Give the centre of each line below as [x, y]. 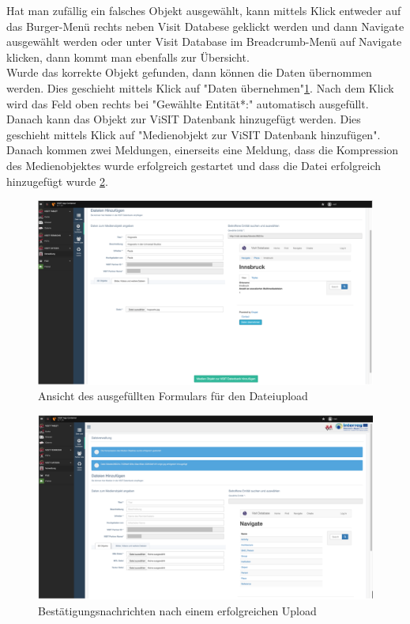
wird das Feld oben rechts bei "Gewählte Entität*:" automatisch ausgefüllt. [188, 103]
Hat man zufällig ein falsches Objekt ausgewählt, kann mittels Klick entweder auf [204, 10]
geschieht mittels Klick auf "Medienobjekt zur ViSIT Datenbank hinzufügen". [194, 134]
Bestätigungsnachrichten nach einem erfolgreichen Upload [177, 610]
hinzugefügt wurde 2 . [57, 181]
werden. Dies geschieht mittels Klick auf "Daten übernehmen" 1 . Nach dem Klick [200, 87]
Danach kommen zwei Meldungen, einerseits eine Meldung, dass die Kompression [203, 150]
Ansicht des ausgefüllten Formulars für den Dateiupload [173, 396]
